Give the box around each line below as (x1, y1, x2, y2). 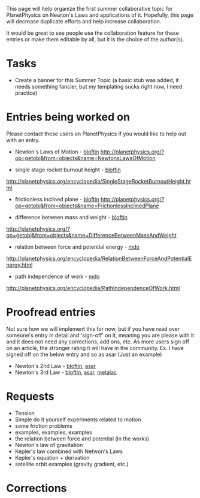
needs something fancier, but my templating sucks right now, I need (14, 83, 183, 90)
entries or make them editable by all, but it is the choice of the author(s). (6, 36, 184, 43)
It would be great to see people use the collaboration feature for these (6, 29, 180, 37)
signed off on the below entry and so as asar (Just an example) (6, 351, 162, 358)
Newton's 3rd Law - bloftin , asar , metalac (14, 369, 117, 376)
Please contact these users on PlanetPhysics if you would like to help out (6, 130, 187, 137)
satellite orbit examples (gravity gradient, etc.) (14, 460, 129, 467)
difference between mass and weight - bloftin (14, 213, 128, 221)
